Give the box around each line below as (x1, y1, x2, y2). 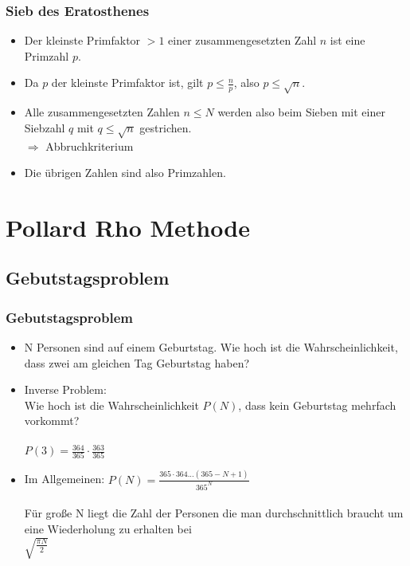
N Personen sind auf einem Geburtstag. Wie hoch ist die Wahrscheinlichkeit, (24, 339, 398, 356)
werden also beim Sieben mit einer (217, 104, 385, 120)
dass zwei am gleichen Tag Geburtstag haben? (24, 354, 250, 371)
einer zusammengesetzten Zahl (168, 32, 317, 49)
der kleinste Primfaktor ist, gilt (51, 74, 204, 91)
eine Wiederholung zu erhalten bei (24, 520, 192, 537)
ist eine (330, 32, 365, 49)
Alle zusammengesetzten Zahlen (24, 104, 180, 120)
